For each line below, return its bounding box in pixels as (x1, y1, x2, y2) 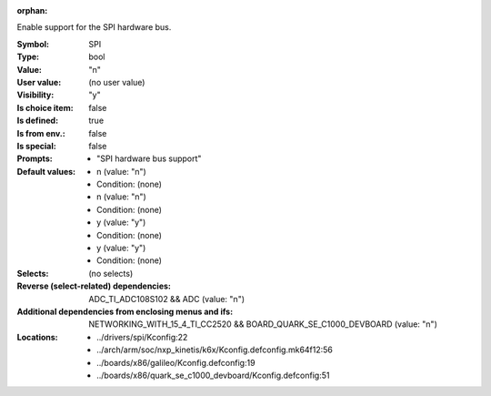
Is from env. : (16, 127, 65, 138)
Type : (16, 51, 40, 63)
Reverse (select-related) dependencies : (16, 280, 172, 291)
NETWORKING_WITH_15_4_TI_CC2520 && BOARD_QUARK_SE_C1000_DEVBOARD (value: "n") (88, 319, 438, 330)
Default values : (16, 166, 76, 177)
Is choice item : (16, 102, 74, 113)
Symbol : (16, 38, 50, 49)
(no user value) (88, 76, 145, 87)
